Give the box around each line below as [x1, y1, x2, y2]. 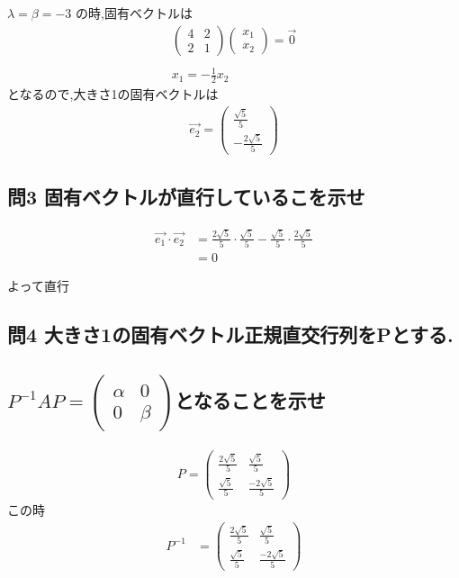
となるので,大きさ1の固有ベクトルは [7, 85, 219, 104]
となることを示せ [175, 386, 326, 414]
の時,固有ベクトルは [75, 4, 193, 22]
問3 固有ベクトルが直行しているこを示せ [7, 183, 365, 211]
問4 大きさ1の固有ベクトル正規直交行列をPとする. [7, 321, 454, 348]
